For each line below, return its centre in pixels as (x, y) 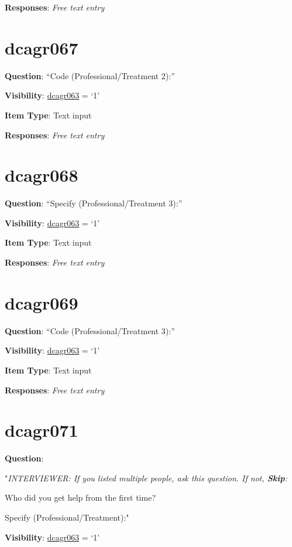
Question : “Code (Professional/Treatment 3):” (90, 330)
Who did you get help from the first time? (80, 497)
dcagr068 (42, 175)
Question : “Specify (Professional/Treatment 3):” (94, 203)
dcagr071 (42, 430)
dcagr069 (42, 302)
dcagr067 (42, 47)
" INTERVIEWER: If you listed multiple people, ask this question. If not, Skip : (146, 478)
